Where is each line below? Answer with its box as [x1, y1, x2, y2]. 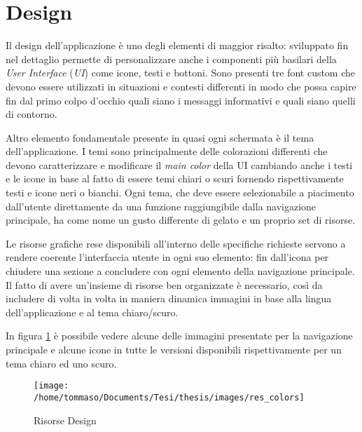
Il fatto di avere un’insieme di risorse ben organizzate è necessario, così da [6, 277, 323, 292]
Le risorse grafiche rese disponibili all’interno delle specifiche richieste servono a [6, 236, 346, 250]
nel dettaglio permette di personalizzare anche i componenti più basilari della [6, 51, 337, 66]
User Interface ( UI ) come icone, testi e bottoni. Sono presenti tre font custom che [6, 65, 356, 80]
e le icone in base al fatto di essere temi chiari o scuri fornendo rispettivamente [6, 171, 344, 186]
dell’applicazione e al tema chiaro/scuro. [6, 304, 179, 319]
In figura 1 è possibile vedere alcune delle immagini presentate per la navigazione [6, 328, 353, 343]
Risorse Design [34, 412, 97, 427]
